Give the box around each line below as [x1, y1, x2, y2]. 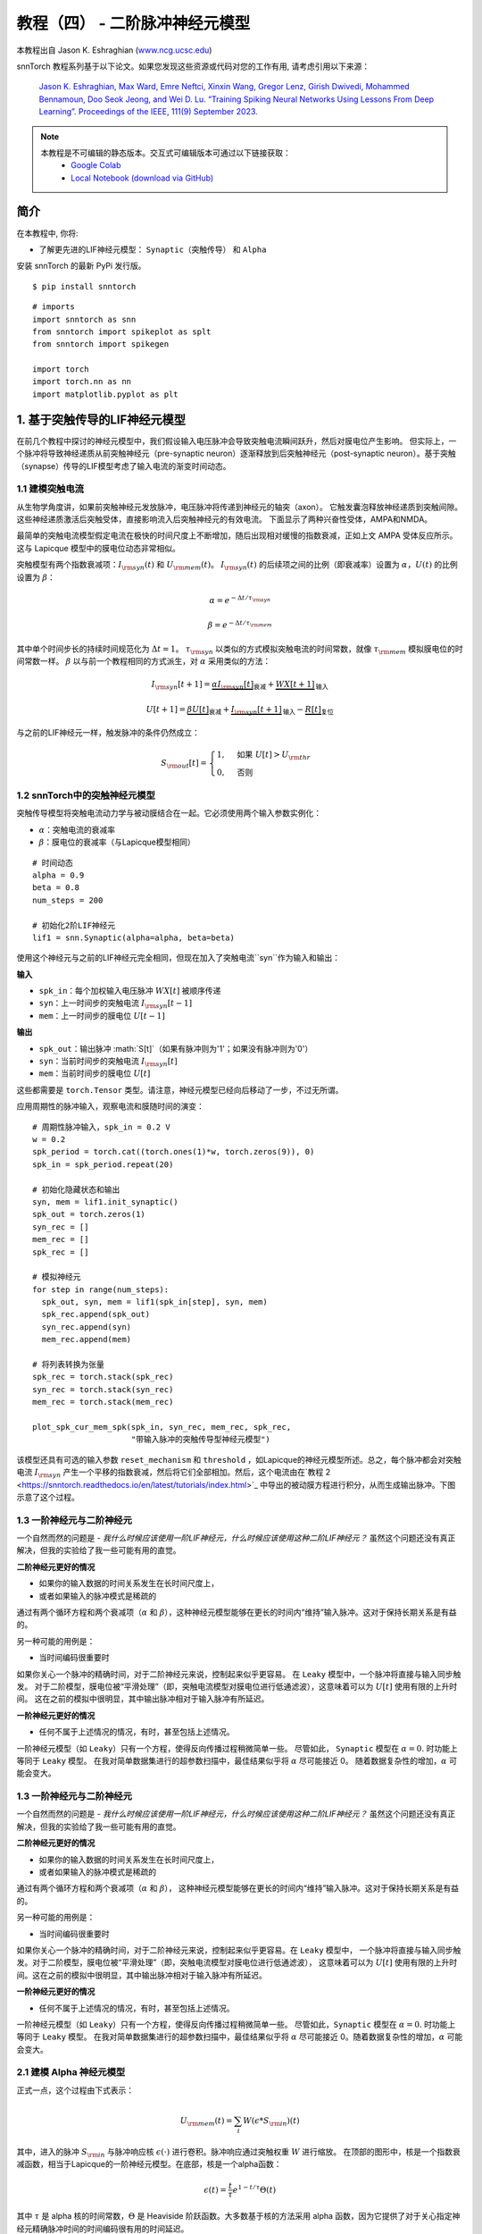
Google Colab [71, 160, 121, 171]
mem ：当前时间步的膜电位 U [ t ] [38, 1068, 151, 1079]
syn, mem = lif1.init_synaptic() [32, 1197, 179, 1206]
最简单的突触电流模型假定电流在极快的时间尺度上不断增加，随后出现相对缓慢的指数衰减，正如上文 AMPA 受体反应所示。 [16, 530, 458, 541]
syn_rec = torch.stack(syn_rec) [32, 1384, 174, 1394]
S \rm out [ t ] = [161, 758, 207, 770]
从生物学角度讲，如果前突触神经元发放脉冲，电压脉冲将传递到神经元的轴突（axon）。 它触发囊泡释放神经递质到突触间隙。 [16, 501, 463, 512]
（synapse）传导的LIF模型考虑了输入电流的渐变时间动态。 [16, 460, 231, 471]
